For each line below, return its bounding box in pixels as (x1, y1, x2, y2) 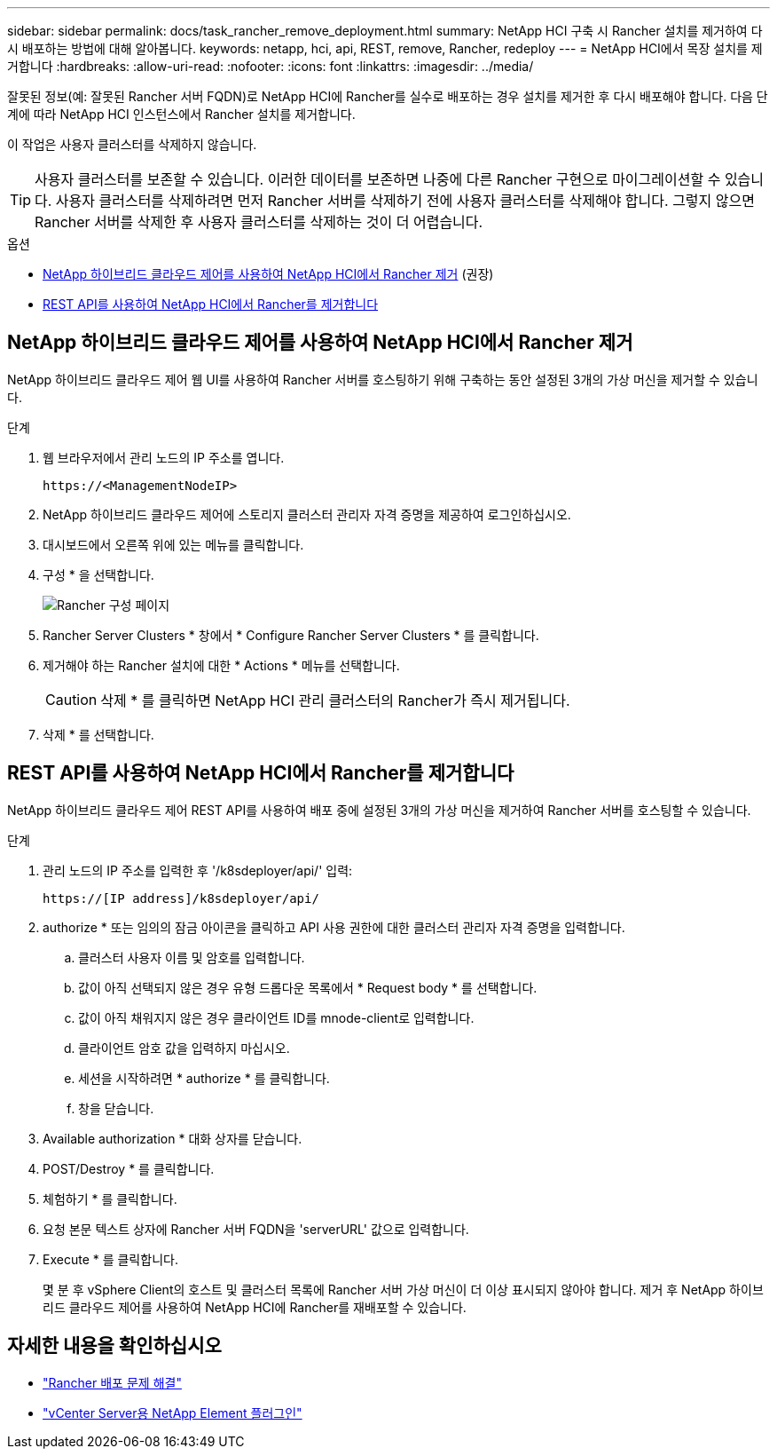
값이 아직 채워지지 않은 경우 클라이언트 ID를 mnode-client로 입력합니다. (78, 1009, 475, 1025)
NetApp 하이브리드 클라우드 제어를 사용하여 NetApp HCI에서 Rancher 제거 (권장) (43, 266, 494, 281)
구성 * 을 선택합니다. (43, 566, 154, 582)
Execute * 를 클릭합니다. (43, 1251, 178, 1267)
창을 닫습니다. (78, 1100, 154, 1116)
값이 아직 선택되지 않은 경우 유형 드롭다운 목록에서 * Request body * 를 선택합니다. (78, 979, 538, 995)
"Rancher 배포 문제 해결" (43, 1374, 182, 1390)
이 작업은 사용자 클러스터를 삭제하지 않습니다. (7, 137, 257, 152)
